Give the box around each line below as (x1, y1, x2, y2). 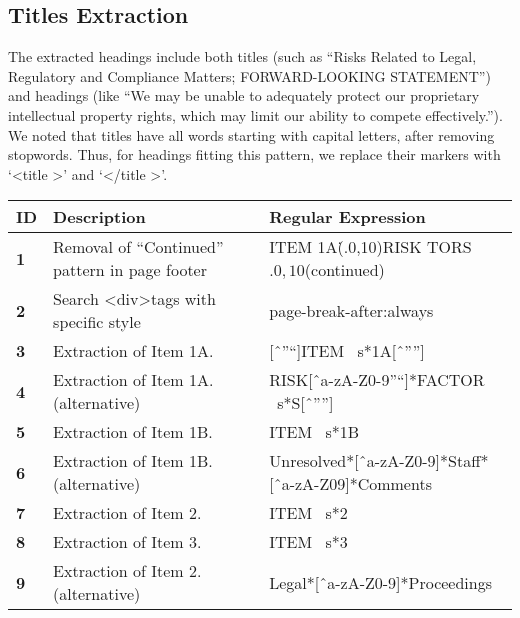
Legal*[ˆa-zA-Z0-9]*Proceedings (269, 570, 493, 594)
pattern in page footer (53, 258, 207, 282)
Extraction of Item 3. (53, 530, 202, 554)
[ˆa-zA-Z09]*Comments (269, 472, 432, 496)
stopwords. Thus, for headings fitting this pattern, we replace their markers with (8, 144, 501, 165)
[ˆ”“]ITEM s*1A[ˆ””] (269, 339, 425, 363)
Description (53, 205, 146, 229)
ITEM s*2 (269, 501, 348, 525)
